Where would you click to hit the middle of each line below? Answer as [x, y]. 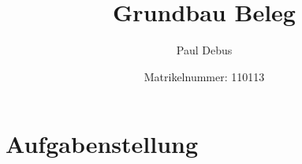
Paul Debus [204, 50]
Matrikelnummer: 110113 [204, 76]
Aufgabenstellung [102, 144]
